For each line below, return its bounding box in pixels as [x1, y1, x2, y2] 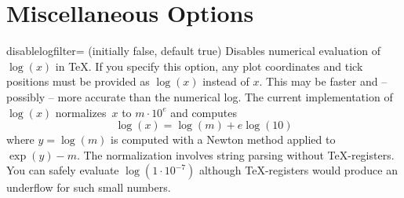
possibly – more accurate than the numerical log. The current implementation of [6, 88, 393, 104]
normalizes [55, 104, 107, 120]
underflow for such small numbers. [6, 179, 171, 196]
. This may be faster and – [259, 73, 388, 90]
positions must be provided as [6, 73, 150, 90]
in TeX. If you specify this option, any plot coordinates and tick [55, 57, 363, 74]
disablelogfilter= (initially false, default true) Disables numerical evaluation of [6, 42, 381, 59]
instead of [202, 73, 249, 90]
